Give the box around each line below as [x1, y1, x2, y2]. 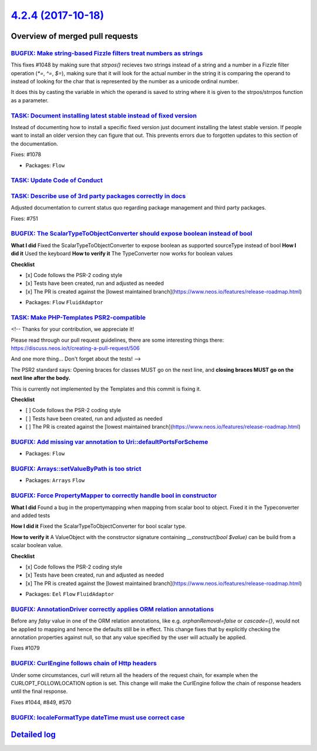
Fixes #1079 [11, 645, 41, 652]
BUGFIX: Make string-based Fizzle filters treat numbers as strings [11, 49, 203, 57]
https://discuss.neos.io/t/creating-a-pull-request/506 [11, 345, 140, 352]
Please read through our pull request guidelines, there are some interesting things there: [11, 336, 224, 343]
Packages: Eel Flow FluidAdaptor [25, 591, 114, 598]
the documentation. [11, 140, 59, 147]
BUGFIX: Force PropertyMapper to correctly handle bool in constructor [11, 491, 217, 500]
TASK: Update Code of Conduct [11, 176, 103, 184]
